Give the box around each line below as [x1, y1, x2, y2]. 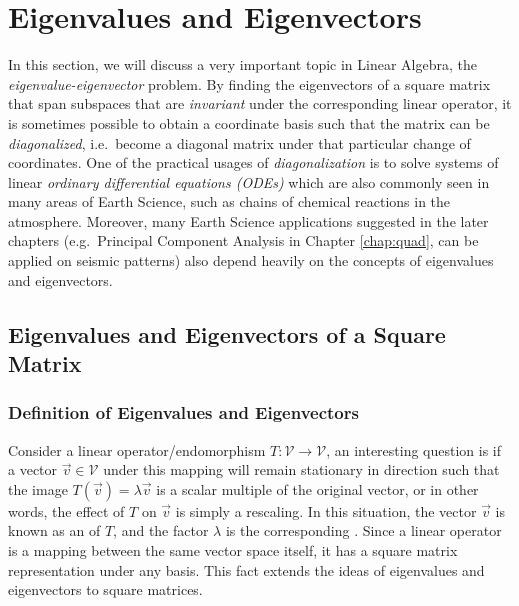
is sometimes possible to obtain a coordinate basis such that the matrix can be [8, 112, 490, 133]
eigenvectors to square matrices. [8, 579, 203, 600]
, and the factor [113, 520, 209, 541]
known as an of [8, 520, 101, 541]
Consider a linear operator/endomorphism [8, 439, 266, 460]
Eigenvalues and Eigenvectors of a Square [8, 318, 446, 349]
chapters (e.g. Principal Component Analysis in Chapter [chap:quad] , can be [8, 230, 479, 251]
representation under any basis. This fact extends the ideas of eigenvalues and [8, 559, 485, 580]
